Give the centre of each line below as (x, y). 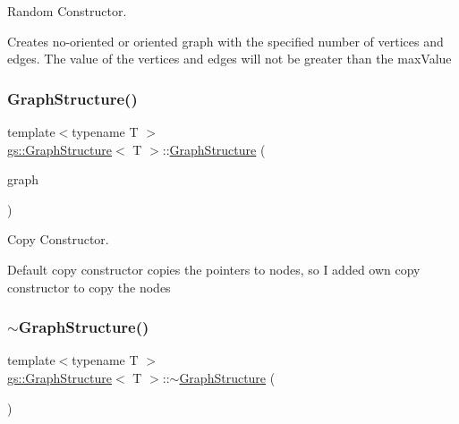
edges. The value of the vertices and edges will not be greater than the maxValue (229, 59)
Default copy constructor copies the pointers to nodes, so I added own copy (214, 269)
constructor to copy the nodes (89, 287)
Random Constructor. (67, 11)
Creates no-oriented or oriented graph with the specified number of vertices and (225, 41)
